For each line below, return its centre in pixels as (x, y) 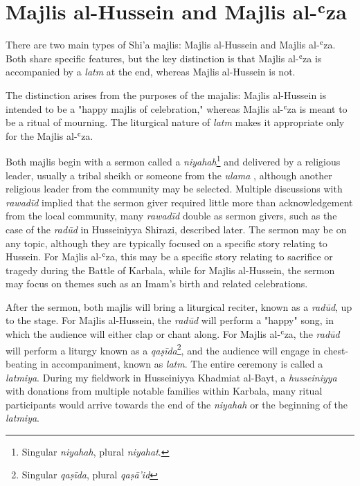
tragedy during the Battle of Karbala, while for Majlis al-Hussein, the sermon (170, 270)
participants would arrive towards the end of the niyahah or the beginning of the (177, 404)
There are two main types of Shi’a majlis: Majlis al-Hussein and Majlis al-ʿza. (171, 45)
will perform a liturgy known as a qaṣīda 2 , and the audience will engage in (163, 349)
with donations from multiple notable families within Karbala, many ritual (164, 391)
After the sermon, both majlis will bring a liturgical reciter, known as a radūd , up (179, 306)
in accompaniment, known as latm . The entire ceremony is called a (182, 363)
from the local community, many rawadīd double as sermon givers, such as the (171, 216)
